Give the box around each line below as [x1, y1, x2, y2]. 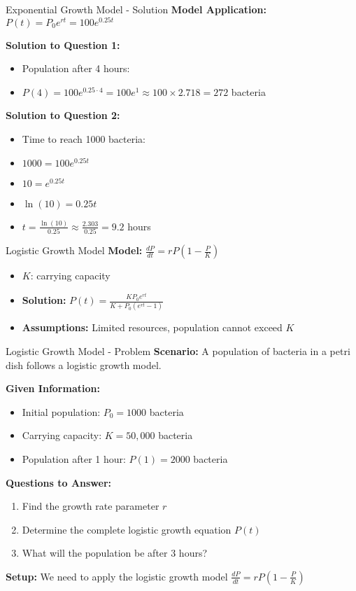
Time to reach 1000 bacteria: [22, 132, 146, 146]
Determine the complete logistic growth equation [22, 522, 232, 536]
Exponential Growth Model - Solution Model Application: [6, 2, 266, 16]
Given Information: [6, 381, 100, 396]
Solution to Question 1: [6, 37, 120, 52]
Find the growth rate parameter [22, 499, 159, 513]
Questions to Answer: [6, 475, 112, 489]
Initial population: [22, 404, 101, 419]
